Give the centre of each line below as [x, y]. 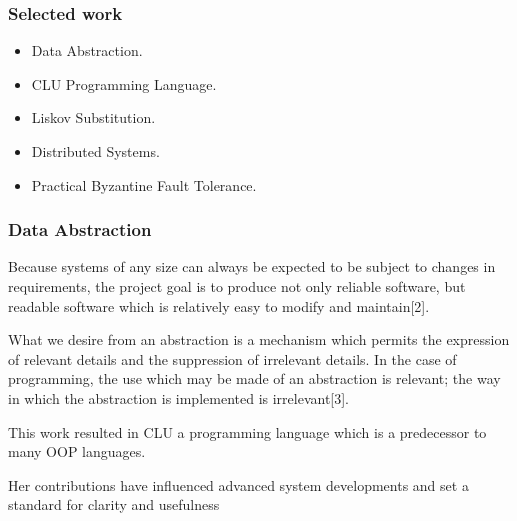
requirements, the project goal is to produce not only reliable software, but [237, 286]
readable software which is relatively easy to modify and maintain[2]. [219, 305]
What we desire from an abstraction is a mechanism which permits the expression [259, 339]
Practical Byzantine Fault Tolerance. [144, 184]
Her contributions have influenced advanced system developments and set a [238, 484]
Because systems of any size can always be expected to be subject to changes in [252, 266]
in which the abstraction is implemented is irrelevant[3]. [179, 397]
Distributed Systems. [95, 151]
